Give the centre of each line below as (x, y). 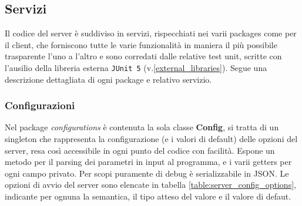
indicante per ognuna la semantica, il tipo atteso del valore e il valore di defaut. (148, 196)
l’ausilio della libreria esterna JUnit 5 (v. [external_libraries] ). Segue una (136, 67)
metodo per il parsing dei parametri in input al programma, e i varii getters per (148, 162)
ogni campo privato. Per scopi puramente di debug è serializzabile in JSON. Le (147, 173)
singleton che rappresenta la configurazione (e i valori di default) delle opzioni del (151, 139)
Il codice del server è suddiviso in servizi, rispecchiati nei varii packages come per (151, 33)
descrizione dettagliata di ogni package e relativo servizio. (108, 79)
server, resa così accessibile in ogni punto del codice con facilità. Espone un (140, 150)
